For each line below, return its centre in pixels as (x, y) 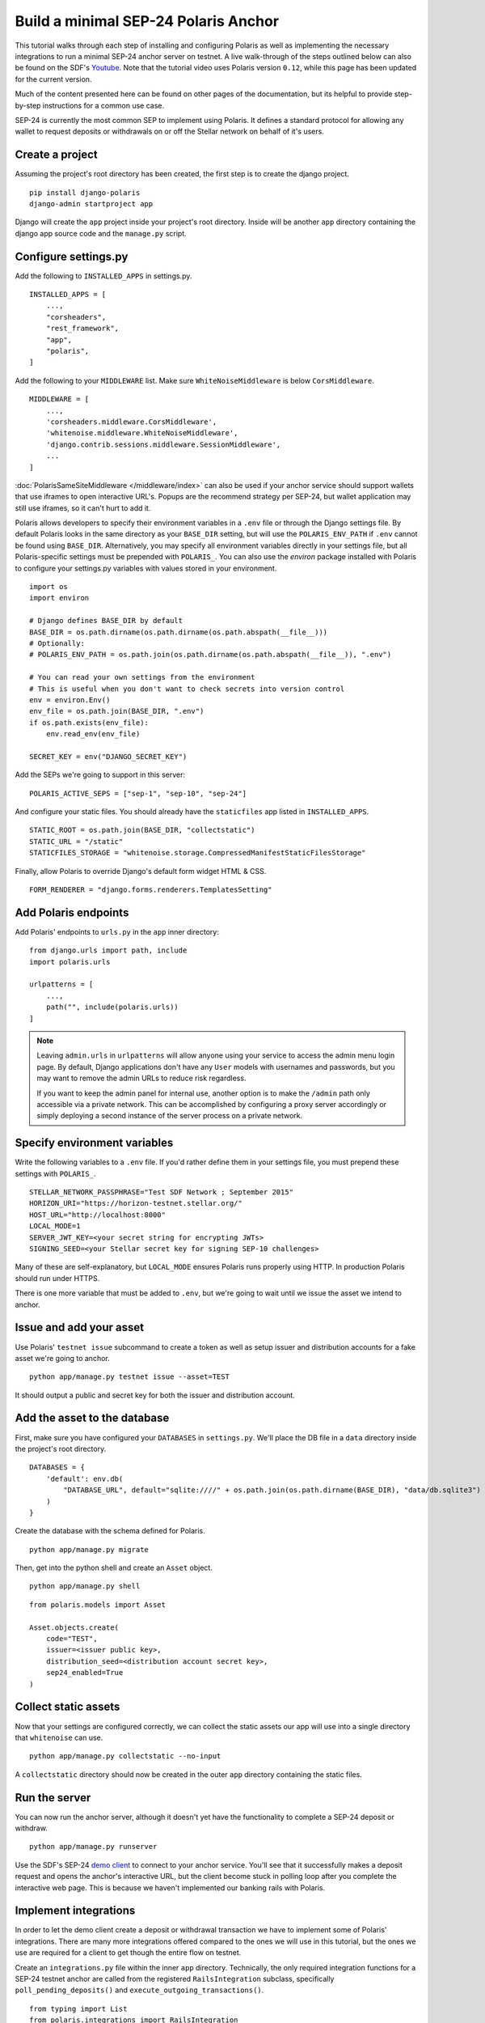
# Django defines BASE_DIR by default (106, 621)
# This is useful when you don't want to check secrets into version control (187, 689)
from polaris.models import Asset (97, 1605)
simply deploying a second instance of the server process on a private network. (170, 1116)
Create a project (57, 155)
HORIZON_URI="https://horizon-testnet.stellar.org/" (136, 1203)
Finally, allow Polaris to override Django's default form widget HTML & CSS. (141, 871)
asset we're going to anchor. (62, 1358)
